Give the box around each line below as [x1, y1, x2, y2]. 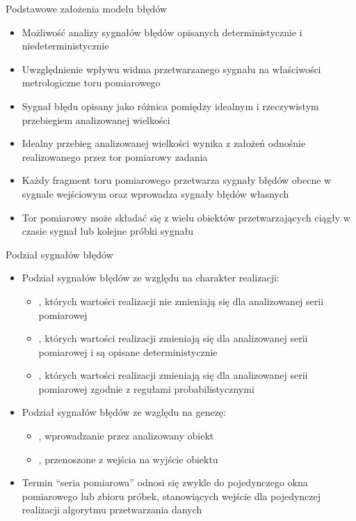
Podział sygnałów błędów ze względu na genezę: [22, 405, 226, 419]
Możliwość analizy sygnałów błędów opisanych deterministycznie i [22, 24, 302, 39]
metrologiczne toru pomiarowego [22, 75, 161, 90]
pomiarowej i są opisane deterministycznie [38, 344, 218, 359]
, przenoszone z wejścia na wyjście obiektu [38, 451, 218, 466]
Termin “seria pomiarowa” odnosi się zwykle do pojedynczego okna [22, 475, 308, 490]
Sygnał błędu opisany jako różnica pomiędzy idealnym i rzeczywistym [22, 98, 319, 113]
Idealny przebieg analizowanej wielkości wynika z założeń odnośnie [22, 136, 306, 150]
